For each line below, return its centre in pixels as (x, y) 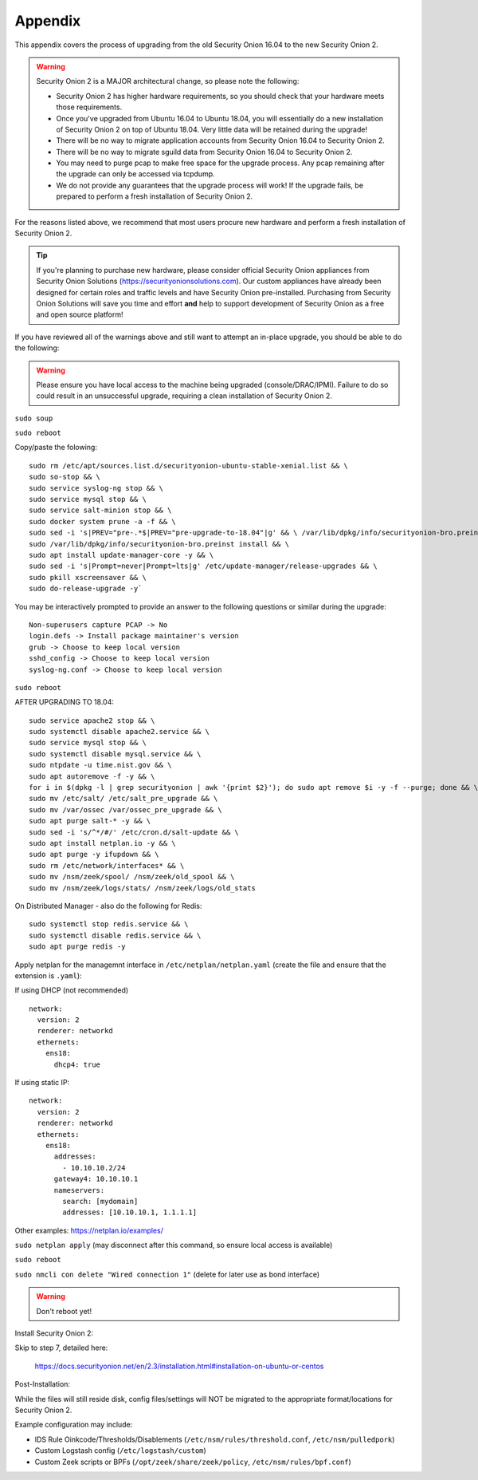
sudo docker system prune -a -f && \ (103, 521)
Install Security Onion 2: (54, 1333)
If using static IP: (42, 1083)
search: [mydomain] (100, 1201)
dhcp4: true (77, 1064)
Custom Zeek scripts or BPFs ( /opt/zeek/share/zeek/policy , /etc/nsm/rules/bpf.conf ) (193, 1462)
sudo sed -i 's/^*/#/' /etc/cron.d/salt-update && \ (134, 832)
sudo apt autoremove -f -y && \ (92, 776)
